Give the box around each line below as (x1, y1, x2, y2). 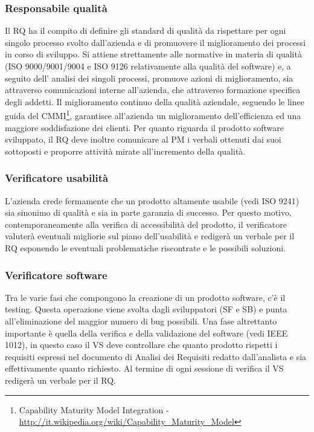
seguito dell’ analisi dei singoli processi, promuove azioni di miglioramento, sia (5, 71, 293, 84)
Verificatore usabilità (5, 170, 109, 185)
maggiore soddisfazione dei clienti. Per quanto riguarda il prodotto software (5, 121, 284, 134)
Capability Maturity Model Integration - (19, 403, 169, 416)
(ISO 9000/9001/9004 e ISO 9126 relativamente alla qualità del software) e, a (5, 60, 291, 72)
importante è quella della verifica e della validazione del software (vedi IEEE (5, 326, 288, 339)
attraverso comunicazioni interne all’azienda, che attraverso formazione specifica (5, 83, 301, 96)
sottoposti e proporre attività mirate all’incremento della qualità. (5, 144, 246, 157)
